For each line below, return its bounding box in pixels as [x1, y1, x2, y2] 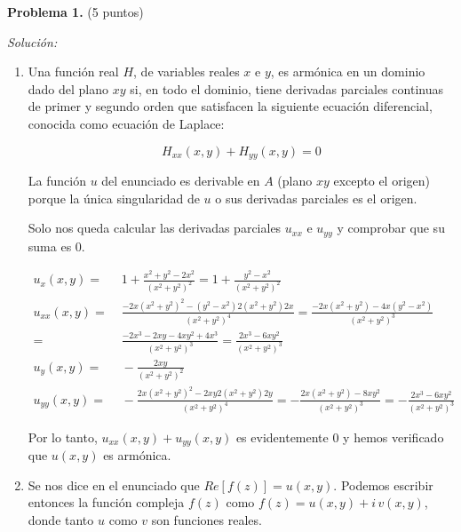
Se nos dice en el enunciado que [28, 475, 200, 494]
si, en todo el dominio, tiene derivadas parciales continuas [130, 79, 443, 98]
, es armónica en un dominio [270, 62, 425, 81]
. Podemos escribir [333, 475, 433, 494]
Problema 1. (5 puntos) [7, 3, 144, 20]
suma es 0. [28, 236, 85, 255]
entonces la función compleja [28, 493, 185, 512]
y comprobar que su [337, 218, 445, 237]
